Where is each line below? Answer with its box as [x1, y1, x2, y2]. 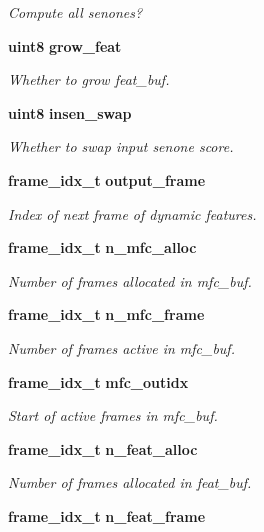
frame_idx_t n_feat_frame [8, 505, 206, 526]
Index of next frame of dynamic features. [8, 203, 257, 224]
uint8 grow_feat [8, 35, 122, 56]
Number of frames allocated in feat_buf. [8, 472, 252, 493]
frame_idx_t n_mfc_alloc [8, 237, 197, 258]
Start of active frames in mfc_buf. [8, 405, 218, 426]
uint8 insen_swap [8, 102, 132, 123]
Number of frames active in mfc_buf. [8, 337, 235, 358]
